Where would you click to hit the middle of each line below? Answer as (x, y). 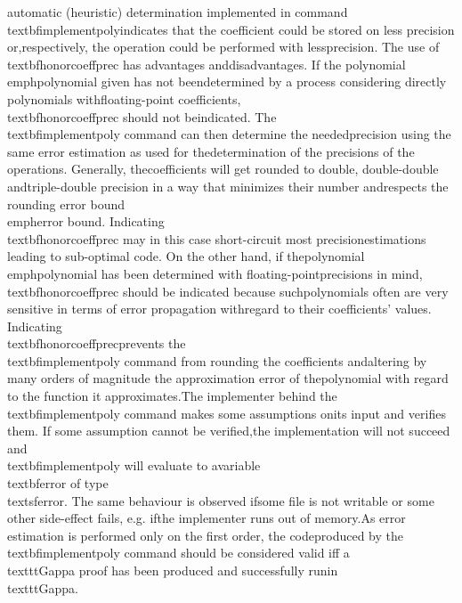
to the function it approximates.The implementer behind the (172, 396)
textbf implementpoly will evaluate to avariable (134, 465)
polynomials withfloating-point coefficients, (124, 98)
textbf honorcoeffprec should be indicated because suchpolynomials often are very (228, 291)
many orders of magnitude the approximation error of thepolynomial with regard (228, 378)
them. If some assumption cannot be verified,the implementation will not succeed (229, 431)
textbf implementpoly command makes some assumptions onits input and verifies (227, 413)
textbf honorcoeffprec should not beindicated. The (142, 116)
